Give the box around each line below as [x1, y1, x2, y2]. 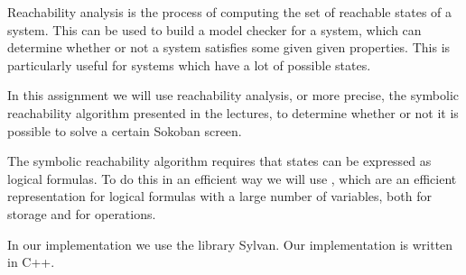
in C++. [7, 252, 55, 271]
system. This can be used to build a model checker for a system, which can [7, 20, 422, 39]
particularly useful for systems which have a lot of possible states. [7, 55, 371, 74]
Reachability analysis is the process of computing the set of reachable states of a [7, 3, 452, 21]
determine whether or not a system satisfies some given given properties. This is [7, 38, 451, 57]
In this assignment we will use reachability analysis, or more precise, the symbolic [7, 86, 460, 105]
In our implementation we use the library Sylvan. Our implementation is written [7, 234, 453, 253]
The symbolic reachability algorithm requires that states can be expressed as [7, 151, 432, 170]
